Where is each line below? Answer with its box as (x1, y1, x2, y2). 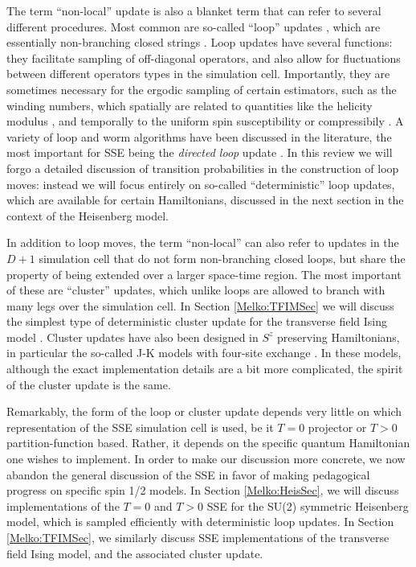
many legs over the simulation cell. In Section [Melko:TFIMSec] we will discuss (6, 297, 394, 314)
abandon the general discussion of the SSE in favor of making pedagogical (6, 466, 370, 483)
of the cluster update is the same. (6, 376, 171, 392)
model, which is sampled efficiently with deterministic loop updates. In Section (6, 513, 394, 530)
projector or (308, 418, 367, 435)
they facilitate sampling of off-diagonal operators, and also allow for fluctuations (6, 49, 401, 66)
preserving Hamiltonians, (277, 328, 400, 345)
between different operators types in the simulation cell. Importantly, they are (6, 65, 390, 82)
